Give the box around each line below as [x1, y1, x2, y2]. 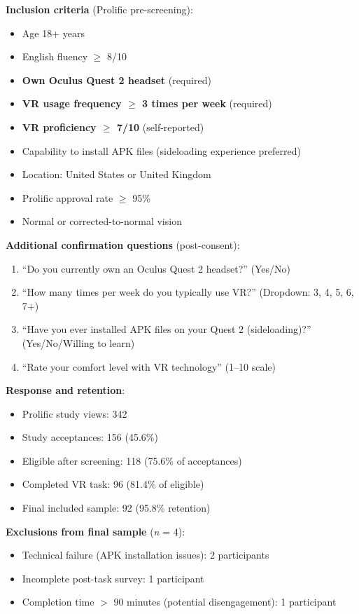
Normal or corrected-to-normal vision [22, 214, 182, 228]
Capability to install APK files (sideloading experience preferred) [22, 143, 301, 158]
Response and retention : [6, 383, 125, 397]
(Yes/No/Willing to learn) [22, 335, 135, 350]
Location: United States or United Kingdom [22, 167, 211, 182]
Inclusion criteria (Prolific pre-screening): [6, 2, 193, 16]
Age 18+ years [22, 25, 85, 40]
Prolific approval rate [22, 190, 113, 205]
